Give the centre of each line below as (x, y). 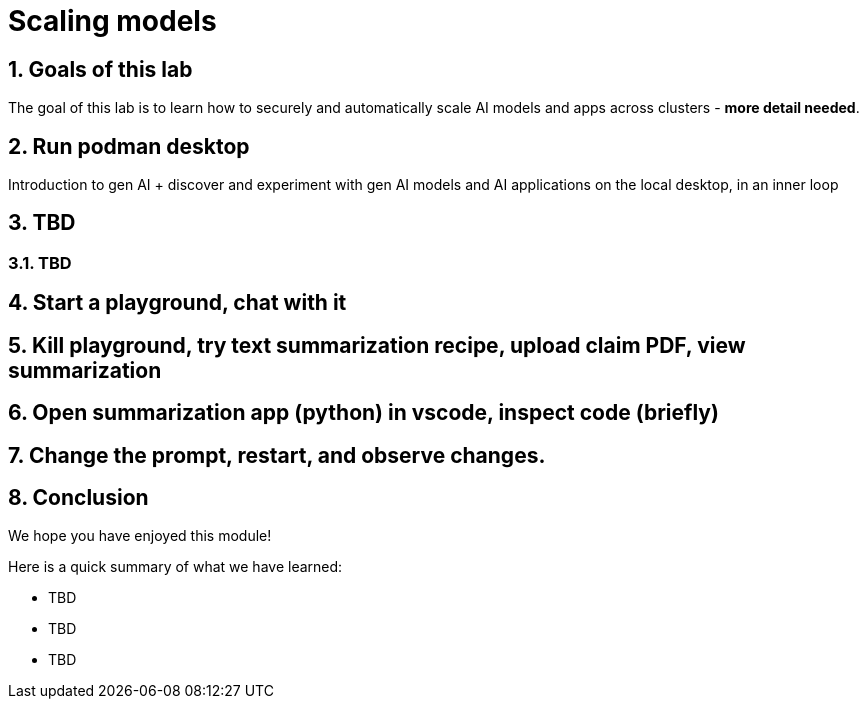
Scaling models (112, 21)
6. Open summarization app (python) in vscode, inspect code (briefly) (363, 413)
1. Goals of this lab (100, 69)
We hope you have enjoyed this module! (140, 536)
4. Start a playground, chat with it (177, 303)
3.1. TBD (40, 262)
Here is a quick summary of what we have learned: (175, 567)
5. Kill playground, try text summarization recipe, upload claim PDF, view (377, 345)
